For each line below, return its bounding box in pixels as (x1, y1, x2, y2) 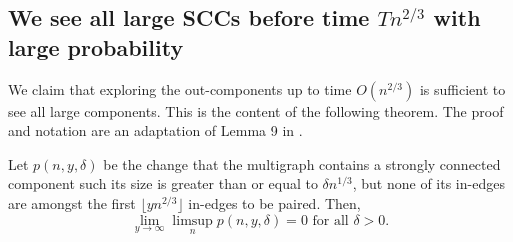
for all (312, 213, 349, 228)
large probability (8, 31, 184, 62)
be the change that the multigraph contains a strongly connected (103, 153, 501, 174)
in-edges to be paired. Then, (188, 192, 361, 213)
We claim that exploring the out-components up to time (8, 78, 352, 99)
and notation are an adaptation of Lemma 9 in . (8, 120, 303, 141)
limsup (172, 213, 213, 228)
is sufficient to (419, 78, 506, 99)
